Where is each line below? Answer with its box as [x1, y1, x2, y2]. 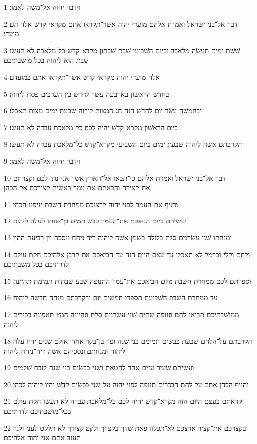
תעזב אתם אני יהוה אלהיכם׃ [4, 432, 81, 443]
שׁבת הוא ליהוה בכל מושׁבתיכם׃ [4, 55, 89, 65]
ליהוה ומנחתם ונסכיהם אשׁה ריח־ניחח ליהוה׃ [4, 345, 125, 356]
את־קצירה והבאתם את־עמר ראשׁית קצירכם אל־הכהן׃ [4, 182, 150, 193]
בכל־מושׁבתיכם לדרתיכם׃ [4, 406, 71, 416]
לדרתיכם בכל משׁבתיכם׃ [4, 259, 69, 269]
